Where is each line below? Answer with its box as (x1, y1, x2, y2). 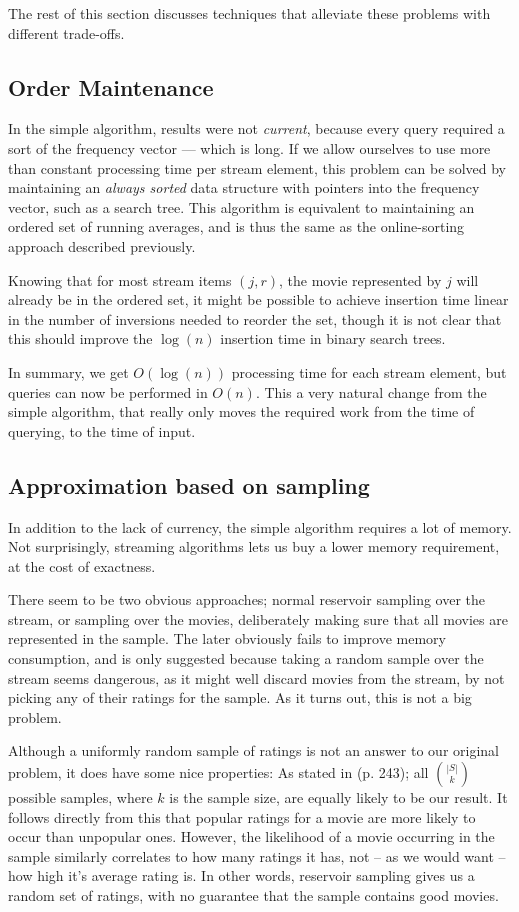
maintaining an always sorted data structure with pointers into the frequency (8, 177, 480, 198)
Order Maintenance (8, 71, 214, 102)
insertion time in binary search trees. (220, 328, 446, 349)
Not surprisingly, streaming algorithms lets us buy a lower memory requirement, (8, 536, 500, 557)
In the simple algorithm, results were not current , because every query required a (8, 118, 505, 139)
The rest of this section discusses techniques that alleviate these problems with (8, 3, 491, 23)
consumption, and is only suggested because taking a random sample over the (8, 648, 484, 669)
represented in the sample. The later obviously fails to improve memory (8, 628, 446, 649)
